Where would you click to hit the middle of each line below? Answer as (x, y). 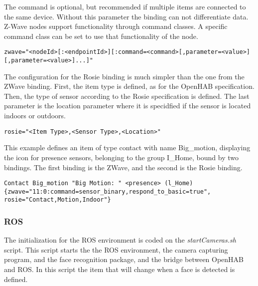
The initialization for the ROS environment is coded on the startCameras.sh (120, 240)
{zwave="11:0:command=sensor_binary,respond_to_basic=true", (108, 191)
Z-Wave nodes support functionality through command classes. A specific (116, 26)
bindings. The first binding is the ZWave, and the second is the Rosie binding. (123, 167)
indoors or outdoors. (35, 116)
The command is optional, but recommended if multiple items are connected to (125, 6)
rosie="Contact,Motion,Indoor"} (58, 200)
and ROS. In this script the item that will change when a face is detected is (120, 269)
